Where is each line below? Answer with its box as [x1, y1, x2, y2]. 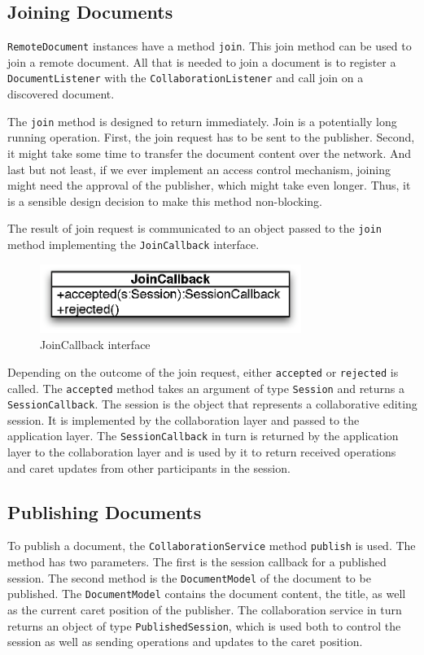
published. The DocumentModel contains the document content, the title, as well [7, 585, 406, 602]
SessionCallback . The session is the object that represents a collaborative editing [7, 395, 417, 413]
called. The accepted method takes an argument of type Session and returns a [7, 379, 405, 396]
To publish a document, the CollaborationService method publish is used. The [7, 537, 416, 554]
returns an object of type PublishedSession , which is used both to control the [7, 617, 401, 634]
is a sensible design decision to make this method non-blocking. [7, 192, 323, 209]
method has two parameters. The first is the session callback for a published [7, 553, 387, 570]
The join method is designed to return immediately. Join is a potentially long [7, 112, 397, 129]
